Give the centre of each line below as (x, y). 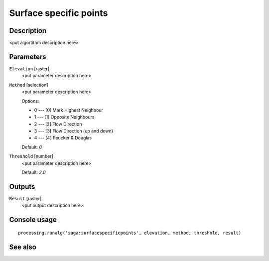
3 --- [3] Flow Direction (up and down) (74, 131)
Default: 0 (32, 147)
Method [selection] (29, 85)
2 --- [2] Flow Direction (58, 124)
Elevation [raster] (29, 68)
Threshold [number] (31, 156)
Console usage (33, 220)
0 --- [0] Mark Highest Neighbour (68, 110)
